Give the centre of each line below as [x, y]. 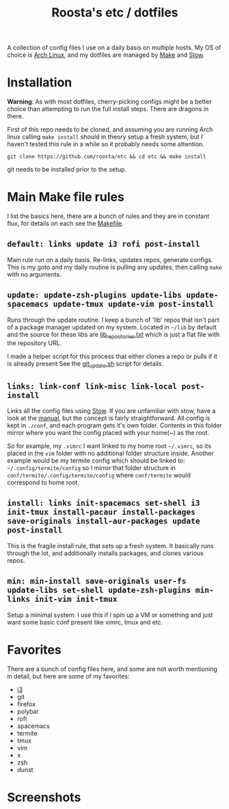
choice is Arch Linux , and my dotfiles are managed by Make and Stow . [106, 55]
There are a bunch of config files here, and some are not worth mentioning [112, 669]
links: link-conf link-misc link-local [92, 386]
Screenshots [44, 797]
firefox [26, 704]
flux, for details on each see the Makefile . [65, 224]
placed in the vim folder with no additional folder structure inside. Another [110, 454]
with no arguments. [34, 274]
